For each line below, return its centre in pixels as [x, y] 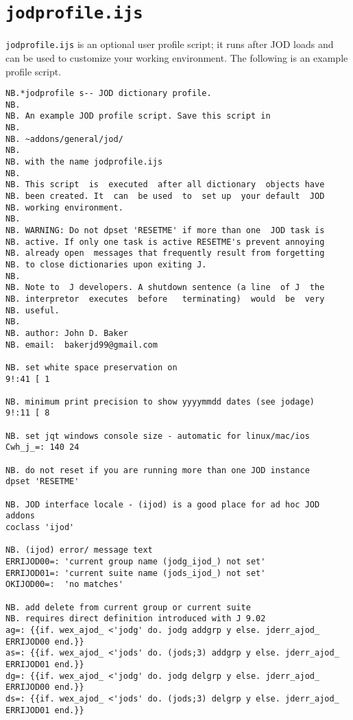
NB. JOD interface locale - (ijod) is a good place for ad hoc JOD [163, 504]
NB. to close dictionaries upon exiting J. [106, 264]
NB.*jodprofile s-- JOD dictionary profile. [109, 94]
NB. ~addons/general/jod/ [64, 139]
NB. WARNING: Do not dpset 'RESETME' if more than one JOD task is [165, 230]
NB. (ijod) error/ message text [79, 550]
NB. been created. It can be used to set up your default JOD [165, 196]
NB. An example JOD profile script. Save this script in [138, 116]
